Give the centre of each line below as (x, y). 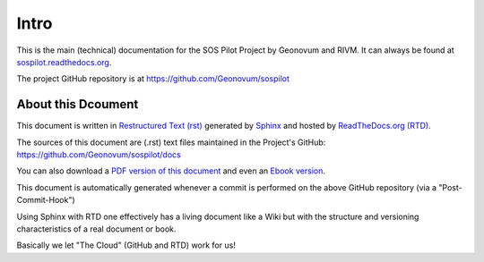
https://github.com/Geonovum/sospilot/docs (99, 155)
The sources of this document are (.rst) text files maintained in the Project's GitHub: (171, 142)
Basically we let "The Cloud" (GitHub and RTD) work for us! (126, 245)
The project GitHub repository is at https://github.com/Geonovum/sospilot (153, 79)
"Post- (450, 187)
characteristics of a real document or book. (96, 229)
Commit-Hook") (46, 200)
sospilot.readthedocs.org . (64, 62)
